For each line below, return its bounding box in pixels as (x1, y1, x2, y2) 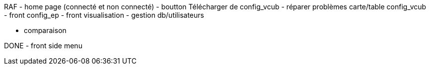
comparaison (24, 26, 67, 34)
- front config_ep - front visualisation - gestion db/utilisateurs (4, 11, 204, 19)
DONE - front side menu (4, 41, 82, 50)
